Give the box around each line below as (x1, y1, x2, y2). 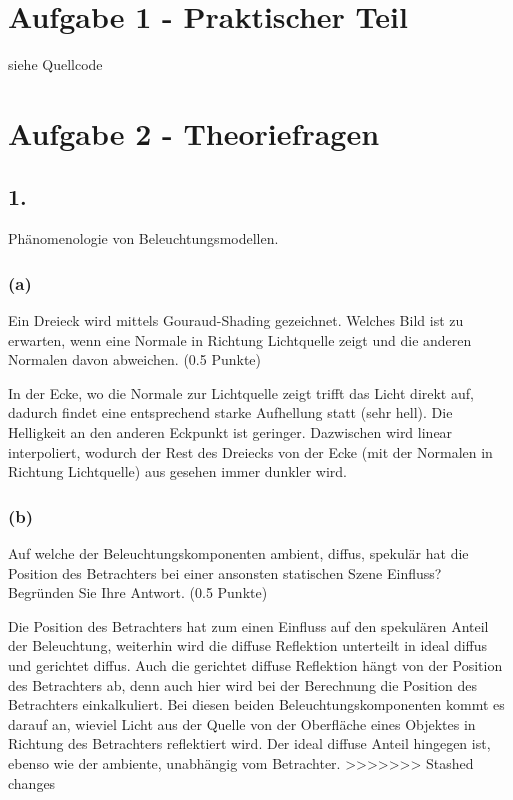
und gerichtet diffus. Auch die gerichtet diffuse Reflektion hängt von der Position (8, 655, 503, 676)
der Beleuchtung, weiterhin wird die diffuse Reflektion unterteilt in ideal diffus (8, 635, 488, 656)
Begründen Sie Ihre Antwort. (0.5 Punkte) (8, 582, 268, 603)
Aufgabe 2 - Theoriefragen (8, 112, 380, 153)
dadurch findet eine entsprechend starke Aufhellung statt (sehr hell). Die (8, 402, 453, 423)
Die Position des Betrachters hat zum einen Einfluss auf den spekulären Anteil (8, 615, 489, 636)
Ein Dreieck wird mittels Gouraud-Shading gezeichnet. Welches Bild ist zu (8, 310, 464, 331)
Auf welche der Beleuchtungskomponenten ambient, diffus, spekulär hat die (8, 543, 469, 564)
